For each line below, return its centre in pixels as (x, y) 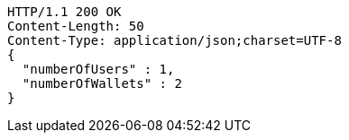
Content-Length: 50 (76, 26)
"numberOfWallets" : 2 (102, 83)
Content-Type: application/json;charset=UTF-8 (174, 40)
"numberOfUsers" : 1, (98, 69)
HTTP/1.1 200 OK (64, 12)
